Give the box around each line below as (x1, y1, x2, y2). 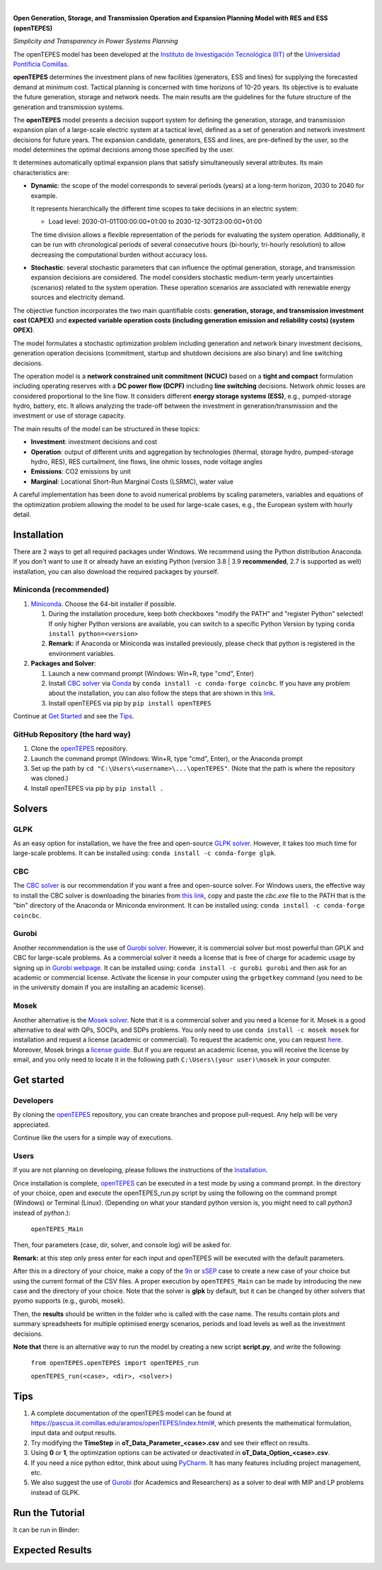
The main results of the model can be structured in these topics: (13, 424, 200, 433)
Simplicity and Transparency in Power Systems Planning (13, 37, 178, 45)
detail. (13, 510, 32, 518)
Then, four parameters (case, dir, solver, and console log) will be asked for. (13, 1241, 231, 1249)
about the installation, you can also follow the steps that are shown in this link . (48, 689, 276, 698)
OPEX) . (13, 326, 35, 335)
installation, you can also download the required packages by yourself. (13, 567, 219, 576)
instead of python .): (13, 1208, 71, 1217)
